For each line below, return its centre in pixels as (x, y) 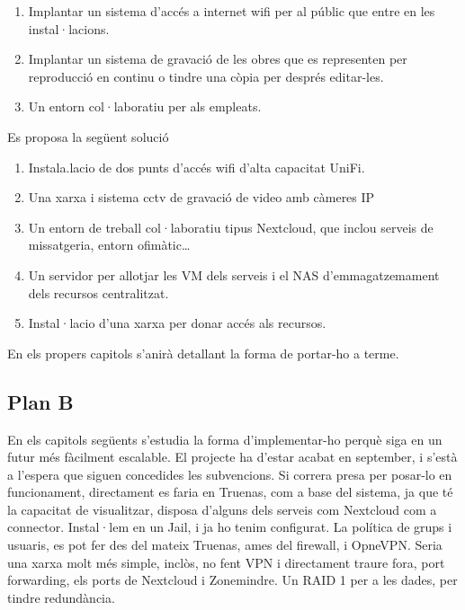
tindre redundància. (61, 597)
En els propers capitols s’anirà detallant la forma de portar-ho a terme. (203, 353)
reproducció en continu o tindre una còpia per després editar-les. (206, 76)
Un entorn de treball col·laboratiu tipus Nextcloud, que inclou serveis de (231, 227)
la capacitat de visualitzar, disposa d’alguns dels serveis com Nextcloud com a (222, 509)
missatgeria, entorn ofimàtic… (109, 245)
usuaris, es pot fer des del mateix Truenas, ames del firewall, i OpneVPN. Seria (225, 545)
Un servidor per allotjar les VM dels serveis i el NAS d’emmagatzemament (234, 274)
